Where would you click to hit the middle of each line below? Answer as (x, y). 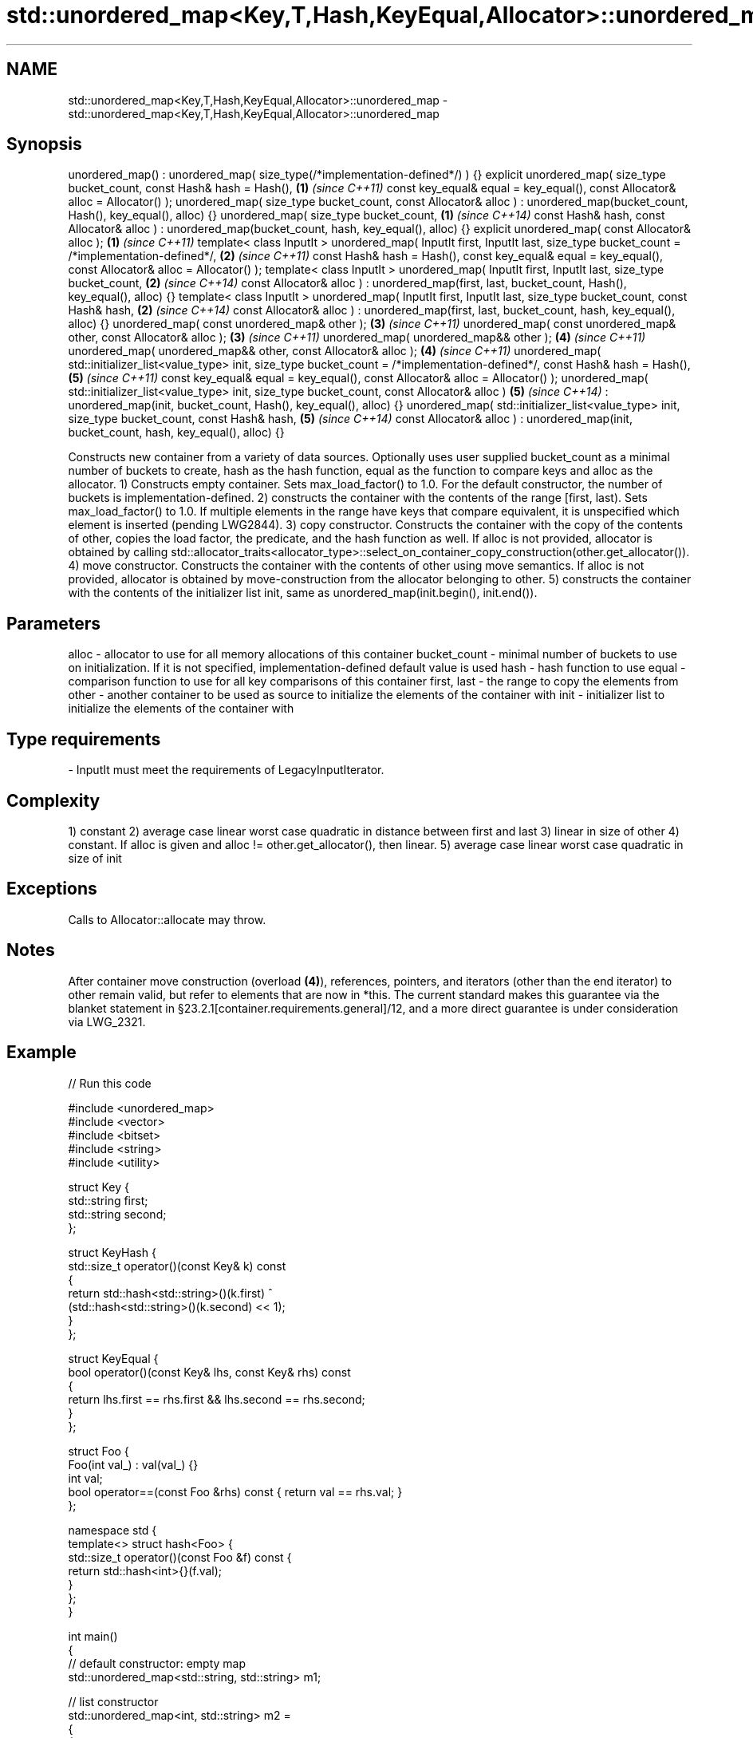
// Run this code (110, 1083)
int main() (93, 1636)
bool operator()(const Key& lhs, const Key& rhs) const (209, 1372)
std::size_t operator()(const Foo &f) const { (180, 1557)
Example (41, 1053)
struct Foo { (99, 1451)
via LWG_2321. (107, 1021)
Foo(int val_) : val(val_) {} (133, 1464)
